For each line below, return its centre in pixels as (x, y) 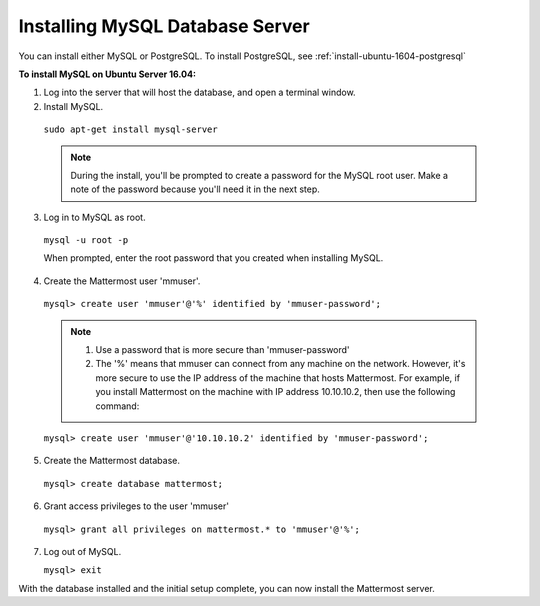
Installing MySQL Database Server (164, 26)
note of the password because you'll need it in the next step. (195, 189)
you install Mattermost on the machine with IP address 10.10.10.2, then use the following (275, 392)
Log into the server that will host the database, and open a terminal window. (199, 92)
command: (117, 406)
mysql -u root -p (86, 240)
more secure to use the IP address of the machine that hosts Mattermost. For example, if (277, 377)
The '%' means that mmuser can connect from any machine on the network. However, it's (280, 364)
